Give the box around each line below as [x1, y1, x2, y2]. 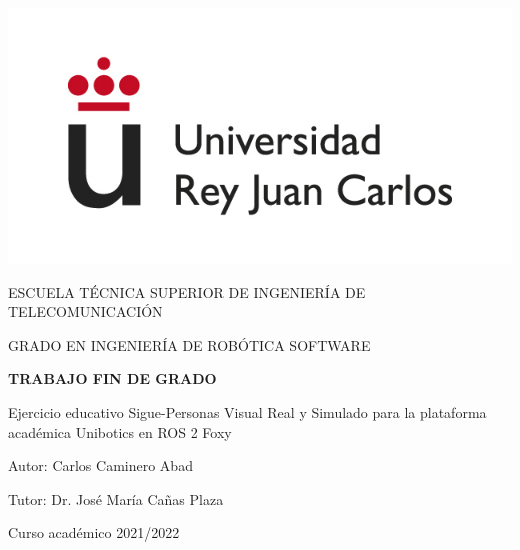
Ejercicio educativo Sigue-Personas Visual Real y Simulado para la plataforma [8, 401, 487, 422]
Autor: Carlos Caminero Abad [8, 455, 193, 476]
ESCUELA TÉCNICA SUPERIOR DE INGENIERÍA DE [8, 281, 366, 302]
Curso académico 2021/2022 [8, 522, 180, 543]
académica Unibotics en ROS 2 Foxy [8, 421, 232, 442]
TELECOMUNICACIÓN [8, 301, 163, 322]
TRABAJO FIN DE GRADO [8, 368, 217, 389]
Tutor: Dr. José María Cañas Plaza [8, 488, 224, 509]
